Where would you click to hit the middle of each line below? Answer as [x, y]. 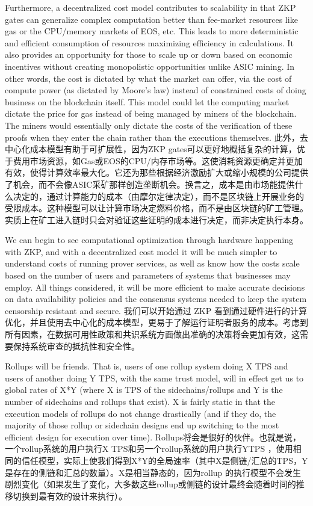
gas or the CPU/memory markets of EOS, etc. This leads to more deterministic [152, 31]
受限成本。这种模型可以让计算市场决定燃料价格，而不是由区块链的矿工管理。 [156, 208]
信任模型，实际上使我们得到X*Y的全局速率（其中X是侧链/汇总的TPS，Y [165, 460]
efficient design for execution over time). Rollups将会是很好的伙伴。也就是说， [153, 437]
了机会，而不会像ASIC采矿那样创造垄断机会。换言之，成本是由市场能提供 [150, 184]
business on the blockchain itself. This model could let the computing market [147, 101]
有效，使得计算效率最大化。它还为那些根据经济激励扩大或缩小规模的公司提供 [156, 172]
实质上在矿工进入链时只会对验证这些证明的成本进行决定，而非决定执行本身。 [156, 219]
